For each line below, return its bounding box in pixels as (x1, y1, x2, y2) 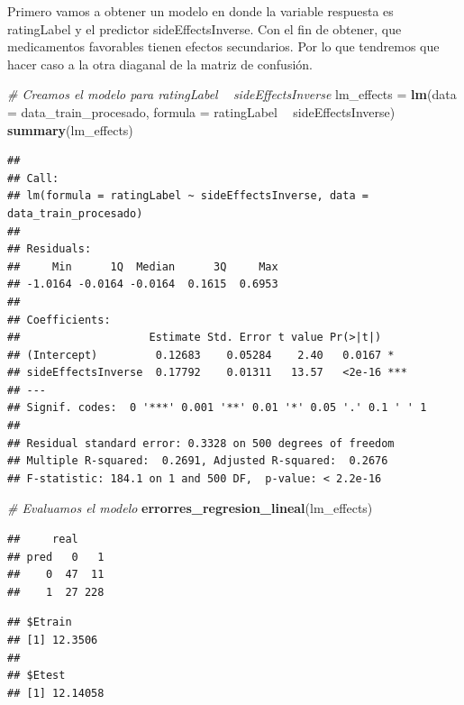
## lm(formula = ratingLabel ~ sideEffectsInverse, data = (7, 189, 368, 203)
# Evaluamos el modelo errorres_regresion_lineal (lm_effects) (7, 499, 373, 517)
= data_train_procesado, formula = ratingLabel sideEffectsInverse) (7, 102, 396, 121)
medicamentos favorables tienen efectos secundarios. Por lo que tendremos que (7, 37, 440, 56)
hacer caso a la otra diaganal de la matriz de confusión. (7, 54, 313, 73)
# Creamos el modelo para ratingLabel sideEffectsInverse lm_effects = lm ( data (7, 85, 457, 104)
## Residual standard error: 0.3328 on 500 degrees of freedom (7, 436, 395, 450)
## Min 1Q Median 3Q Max (7, 260, 278, 273)
